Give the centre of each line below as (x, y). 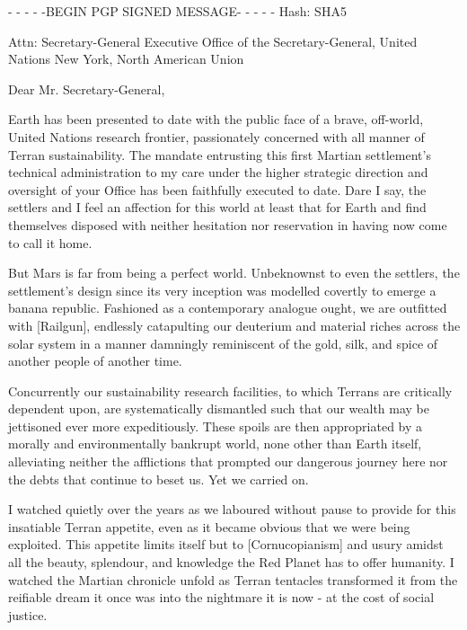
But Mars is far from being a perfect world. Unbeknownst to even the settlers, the (234, 273)
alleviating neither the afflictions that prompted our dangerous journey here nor (228, 461)
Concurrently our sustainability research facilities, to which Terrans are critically (230, 390)
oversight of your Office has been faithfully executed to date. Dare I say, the (217, 189)
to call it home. (50, 242)
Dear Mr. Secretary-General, (87, 89)
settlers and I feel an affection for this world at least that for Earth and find (217, 207)
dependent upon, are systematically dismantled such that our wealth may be (219, 408)
